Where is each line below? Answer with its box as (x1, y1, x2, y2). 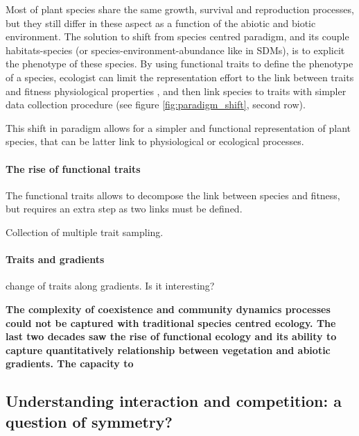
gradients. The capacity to (6, 356, 134, 371)
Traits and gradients (6, 252, 105, 267)
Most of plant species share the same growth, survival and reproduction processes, (6, 2, 354, 16)
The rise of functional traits (6, 161, 141, 176)
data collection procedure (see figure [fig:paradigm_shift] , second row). (6, 97, 306, 112)
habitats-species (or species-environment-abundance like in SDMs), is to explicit (6, 42, 345, 57)
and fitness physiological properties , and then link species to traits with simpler (6, 83, 347, 98)
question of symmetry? (6, 410, 173, 432)
